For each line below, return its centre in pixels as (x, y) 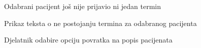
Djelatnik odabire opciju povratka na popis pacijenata (88, 40)
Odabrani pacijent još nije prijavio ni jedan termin (83, 6)
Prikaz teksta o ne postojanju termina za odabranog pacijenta (100, 23)
